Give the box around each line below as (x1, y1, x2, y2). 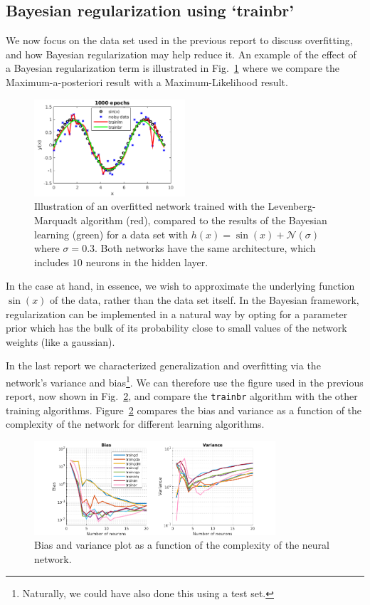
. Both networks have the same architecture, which (95, 241, 316, 256)
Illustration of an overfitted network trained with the (34, 199, 265, 214)
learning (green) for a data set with (34, 226, 189, 241)
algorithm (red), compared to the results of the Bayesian (80, 213, 327, 228)
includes (34, 254, 70, 269)
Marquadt (34, 213, 78, 228)
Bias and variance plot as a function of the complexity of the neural (34, 537, 329, 552)
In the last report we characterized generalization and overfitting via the (6, 358, 321, 373)
